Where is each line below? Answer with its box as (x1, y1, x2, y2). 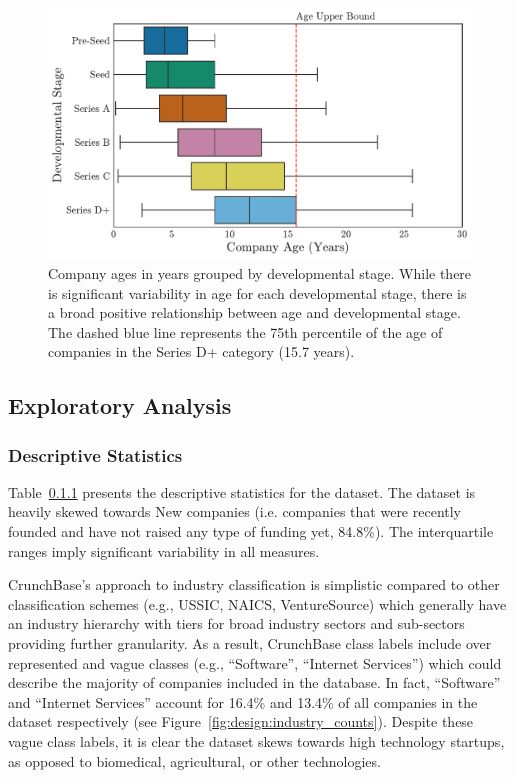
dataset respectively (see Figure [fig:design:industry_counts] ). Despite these (8, 711, 474, 732)
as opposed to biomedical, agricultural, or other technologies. (8, 750, 381, 771)
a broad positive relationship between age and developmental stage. (48, 302, 461, 323)
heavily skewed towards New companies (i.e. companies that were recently (8, 501, 462, 522)
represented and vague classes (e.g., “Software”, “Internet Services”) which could (8, 652, 502, 673)
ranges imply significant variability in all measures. (8, 540, 320, 561)
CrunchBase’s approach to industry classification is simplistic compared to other (8, 574, 500, 595)
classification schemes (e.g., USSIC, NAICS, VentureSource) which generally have (8, 593, 507, 614)
